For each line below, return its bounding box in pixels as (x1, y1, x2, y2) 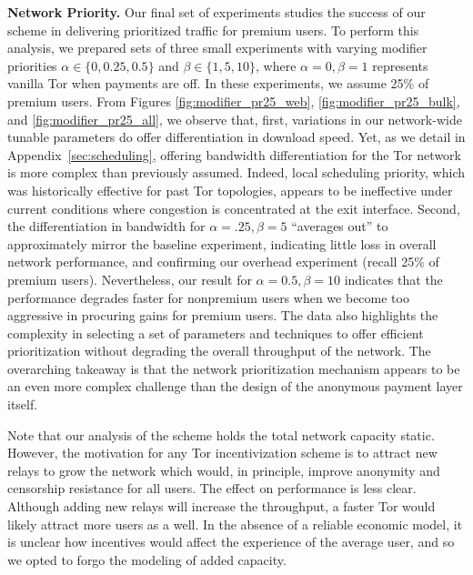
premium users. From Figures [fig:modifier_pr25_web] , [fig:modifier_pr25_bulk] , (7, 91, 460, 110)
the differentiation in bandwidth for (7, 217, 206, 236)
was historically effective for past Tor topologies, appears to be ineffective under (7, 180, 453, 199)
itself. (7, 395, 38, 414)
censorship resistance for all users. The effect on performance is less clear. (7, 479, 417, 498)
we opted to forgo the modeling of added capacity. (7, 550, 287, 569)
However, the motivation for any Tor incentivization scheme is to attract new (7, 443, 438, 462)
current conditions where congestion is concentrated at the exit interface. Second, (7, 198, 460, 217)
